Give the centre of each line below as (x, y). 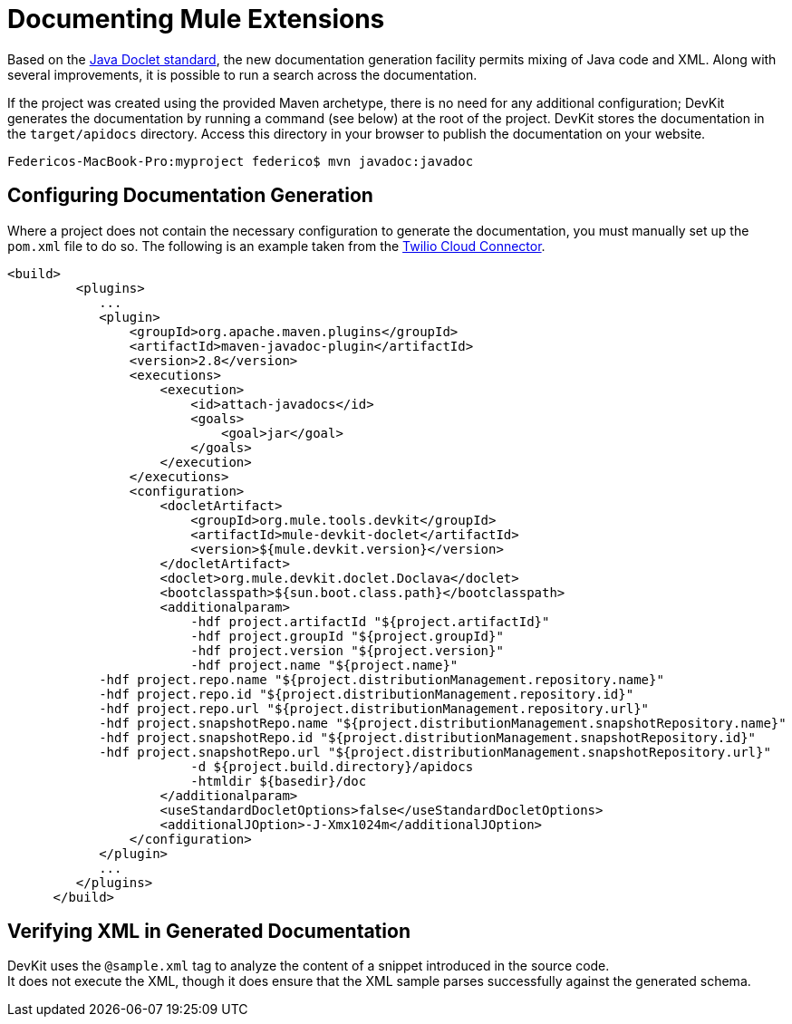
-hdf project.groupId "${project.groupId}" (347, 636)
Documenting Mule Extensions (196, 19)
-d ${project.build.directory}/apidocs (332, 766)
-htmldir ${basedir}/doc (279, 781)
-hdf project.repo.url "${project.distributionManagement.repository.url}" (374, 708)
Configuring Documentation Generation (190, 196)
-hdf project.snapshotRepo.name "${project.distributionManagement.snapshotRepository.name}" (443, 723)
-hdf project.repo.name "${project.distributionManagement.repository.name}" (382, 679)
